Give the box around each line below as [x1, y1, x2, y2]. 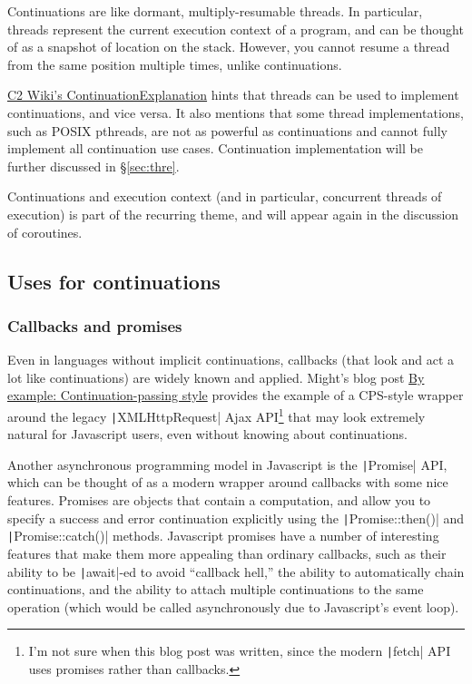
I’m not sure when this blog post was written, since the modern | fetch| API [28, 641, 451, 660]
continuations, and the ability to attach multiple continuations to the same [7, 580, 424, 599]
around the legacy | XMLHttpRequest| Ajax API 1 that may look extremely [7, 404, 426, 425]
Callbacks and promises [7, 314, 182, 337]
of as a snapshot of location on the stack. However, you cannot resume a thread [7, 37, 450, 56]
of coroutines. [7, 222, 83, 241]
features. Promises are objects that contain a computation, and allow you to [7, 491, 431, 510]
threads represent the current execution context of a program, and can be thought [7, 19, 464, 38]
